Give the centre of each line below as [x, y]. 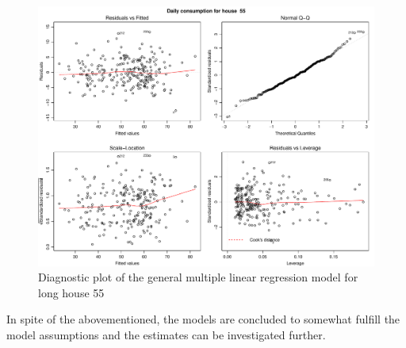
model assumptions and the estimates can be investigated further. [166, 334]
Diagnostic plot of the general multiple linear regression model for [198, 277]
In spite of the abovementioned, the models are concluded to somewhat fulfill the [203, 319]
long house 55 [71, 292]
